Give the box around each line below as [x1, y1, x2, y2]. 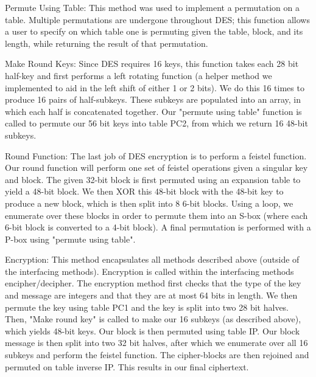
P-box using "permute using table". [5, 232, 136, 245]
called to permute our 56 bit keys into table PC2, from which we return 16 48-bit [5, 117, 308, 130]
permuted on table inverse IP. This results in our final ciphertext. [5, 360, 249, 373]
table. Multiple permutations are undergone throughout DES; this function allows [5, 13, 310, 26]
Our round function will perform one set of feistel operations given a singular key [5, 161, 308, 174]
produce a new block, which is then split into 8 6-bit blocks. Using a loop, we [5, 196, 293, 209]
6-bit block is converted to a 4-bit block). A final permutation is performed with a [5, 221, 311, 233]
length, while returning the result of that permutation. [5, 36, 208, 49]
